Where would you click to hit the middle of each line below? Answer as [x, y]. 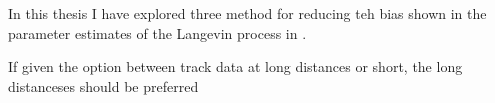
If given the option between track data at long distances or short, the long [235, 66]
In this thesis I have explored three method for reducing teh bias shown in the [247, 13]
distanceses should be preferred [103, 85]
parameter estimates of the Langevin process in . [157, 32]
